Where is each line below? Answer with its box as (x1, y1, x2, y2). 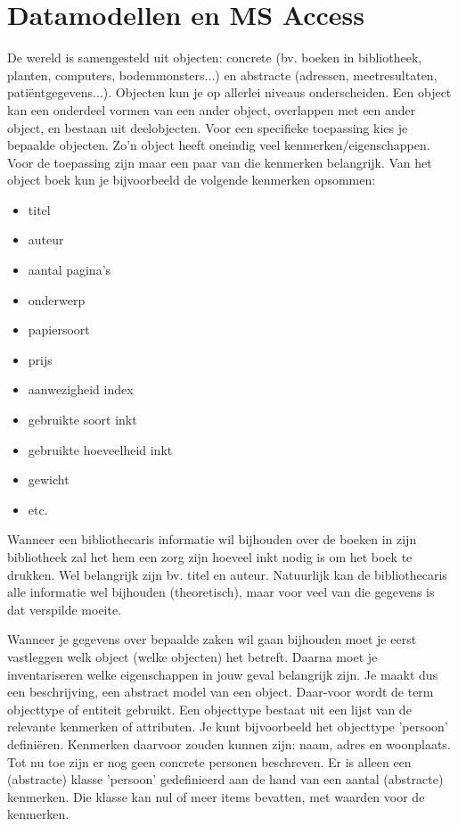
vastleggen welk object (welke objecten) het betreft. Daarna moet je (7, 647, 378, 665)
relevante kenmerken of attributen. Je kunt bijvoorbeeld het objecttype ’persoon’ (7, 717, 448, 736)
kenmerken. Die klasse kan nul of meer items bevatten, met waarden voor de (7, 787, 425, 805)
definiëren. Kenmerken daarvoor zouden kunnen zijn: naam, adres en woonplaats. (7, 734, 451, 753)
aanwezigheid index (28, 380, 134, 399)
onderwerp (28, 290, 86, 309)
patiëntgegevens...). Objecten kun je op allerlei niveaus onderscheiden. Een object (7, 83, 452, 102)
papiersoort (28, 320, 90, 339)
